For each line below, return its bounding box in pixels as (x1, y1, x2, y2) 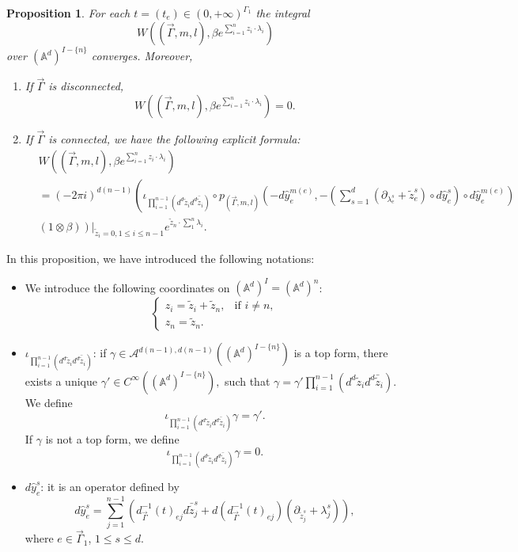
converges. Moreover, (91, 48, 193, 64)
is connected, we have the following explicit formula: (48, 131, 301, 147)
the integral (255, 5, 310, 21)
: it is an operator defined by (40, 478, 180, 495)
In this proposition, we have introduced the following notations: (6, 250, 315, 267)
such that (225, 372, 270, 389)
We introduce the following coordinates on (25, 279, 230, 295)
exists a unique (25, 372, 97, 389)
